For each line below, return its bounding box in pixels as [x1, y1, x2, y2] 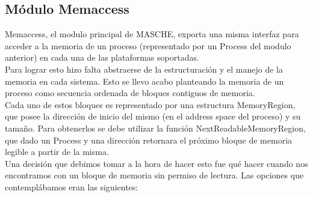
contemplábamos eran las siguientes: [5, 180, 138, 193]
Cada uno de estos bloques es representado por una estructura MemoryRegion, [5, 98, 296, 111]
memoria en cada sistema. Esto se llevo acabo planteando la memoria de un [5, 74, 284, 87]
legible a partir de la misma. [5, 145, 109, 158]
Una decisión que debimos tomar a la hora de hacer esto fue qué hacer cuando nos [5, 157, 308, 169]
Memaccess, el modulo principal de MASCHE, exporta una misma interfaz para [5, 28, 299, 40]
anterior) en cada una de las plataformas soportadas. [5, 51, 199, 64]
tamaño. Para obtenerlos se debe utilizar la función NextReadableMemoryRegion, [5, 121, 306, 134]
